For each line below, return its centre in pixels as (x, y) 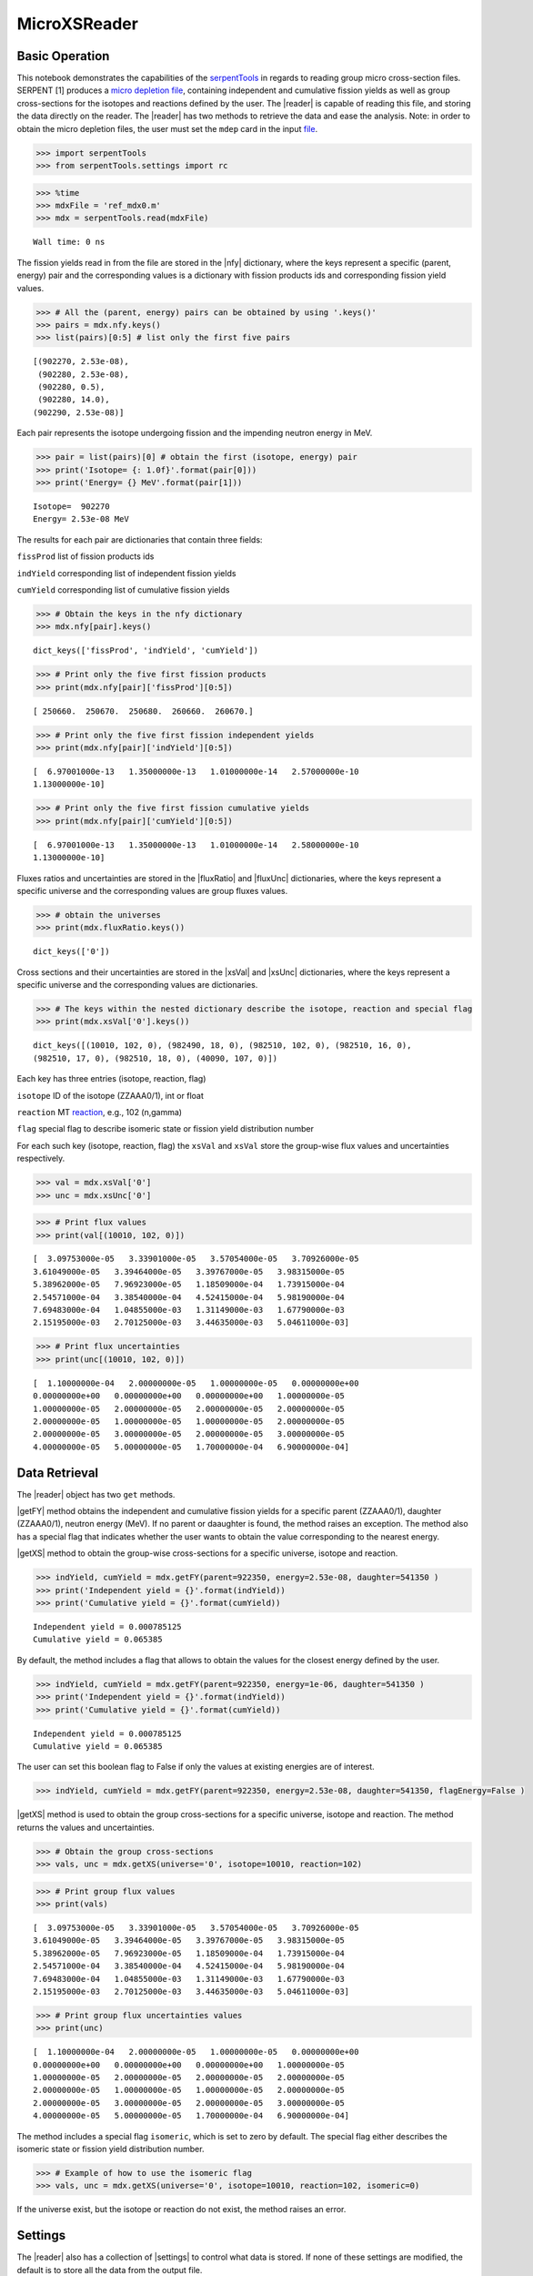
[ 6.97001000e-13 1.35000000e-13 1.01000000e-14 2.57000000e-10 (196, 772)
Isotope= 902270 (71, 506)
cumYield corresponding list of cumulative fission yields (123, 589)
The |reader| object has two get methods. (96, 1494)
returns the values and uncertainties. (85, 1827)
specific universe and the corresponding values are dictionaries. (137, 985)
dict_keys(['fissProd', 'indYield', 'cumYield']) (146, 650)
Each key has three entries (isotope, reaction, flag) (111, 1079)
